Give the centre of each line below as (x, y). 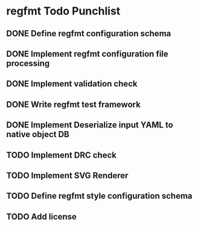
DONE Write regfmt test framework (73, 104)
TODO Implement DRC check (61, 155)
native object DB (38, 134)
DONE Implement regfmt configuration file (88, 53)
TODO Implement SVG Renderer (67, 176)
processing (28, 63)
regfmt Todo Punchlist (63, 11)
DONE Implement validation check (72, 84)
